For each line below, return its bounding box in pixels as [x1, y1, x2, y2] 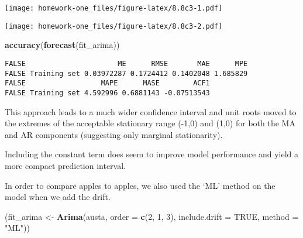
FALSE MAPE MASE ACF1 [5, 79, 210, 88]
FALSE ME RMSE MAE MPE [5, 59, 248, 68]
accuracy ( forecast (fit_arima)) [5, 39, 120, 51]
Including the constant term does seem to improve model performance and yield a [5, 148, 299, 160]
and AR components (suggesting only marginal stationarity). [5, 128, 223, 140]
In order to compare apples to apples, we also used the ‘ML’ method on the [5, 179, 276, 191]
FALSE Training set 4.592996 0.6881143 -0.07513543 [5, 88, 210, 97]
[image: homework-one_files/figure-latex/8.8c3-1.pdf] [5, 4, 223, 12]
